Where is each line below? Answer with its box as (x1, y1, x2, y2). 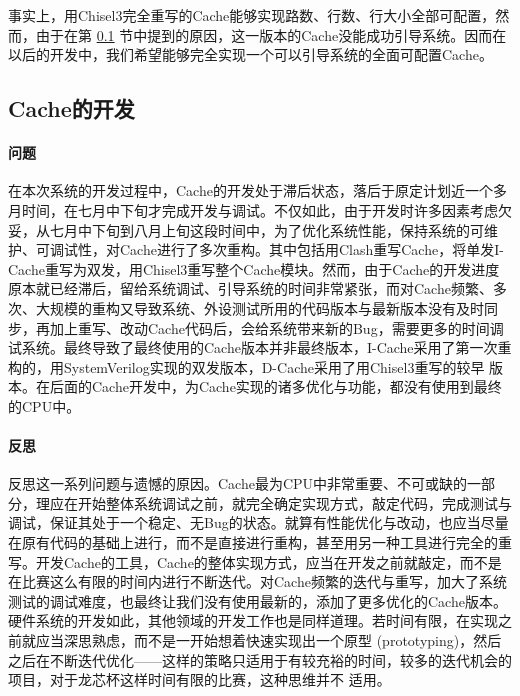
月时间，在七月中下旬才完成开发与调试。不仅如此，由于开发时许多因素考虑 (8, 199, 498, 220)
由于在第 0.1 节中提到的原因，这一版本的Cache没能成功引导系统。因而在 (35, 24, 507, 45)
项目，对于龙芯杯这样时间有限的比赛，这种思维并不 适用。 (8, 669, 391, 690)
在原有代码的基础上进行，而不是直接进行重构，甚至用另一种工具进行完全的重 (8, 532, 512, 553)
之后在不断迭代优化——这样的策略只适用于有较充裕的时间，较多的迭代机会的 (8, 649, 512, 670)
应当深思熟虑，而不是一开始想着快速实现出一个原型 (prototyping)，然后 (35, 630, 502, 651)
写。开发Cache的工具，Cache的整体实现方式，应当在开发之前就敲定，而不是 (8, 551, 502, 572)
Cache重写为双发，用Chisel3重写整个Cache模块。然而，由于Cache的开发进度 (8, 258, 500, 279)
